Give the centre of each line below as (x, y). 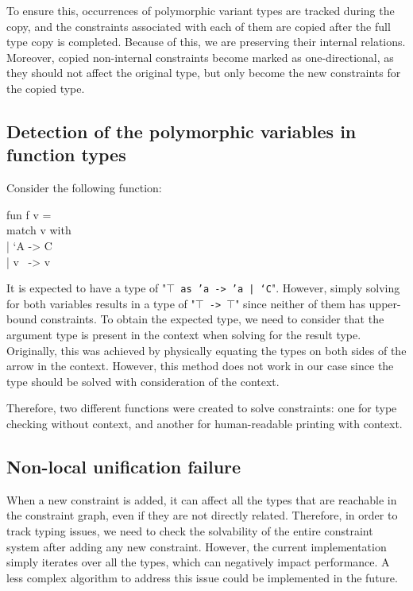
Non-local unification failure (124, 466)
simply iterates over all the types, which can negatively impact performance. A (198, 562)
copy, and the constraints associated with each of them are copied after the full (199, 26)
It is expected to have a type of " (87, 288)
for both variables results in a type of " (101, 303)
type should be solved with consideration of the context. (143, 381)
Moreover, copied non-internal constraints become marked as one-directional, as (200, 57)
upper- (385, 303)
